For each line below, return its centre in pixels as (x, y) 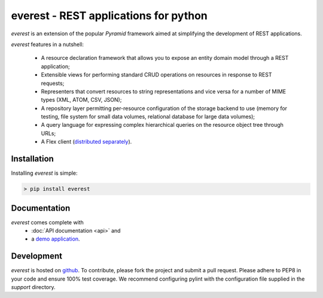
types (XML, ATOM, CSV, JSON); (81, 100)
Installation (32, 159)
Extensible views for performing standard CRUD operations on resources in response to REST (156, 75)
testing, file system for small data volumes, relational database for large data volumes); (148, 117)
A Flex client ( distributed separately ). (86, 142)
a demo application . (56, 239)
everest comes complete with (47, 222)
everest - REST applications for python (109, 16)
